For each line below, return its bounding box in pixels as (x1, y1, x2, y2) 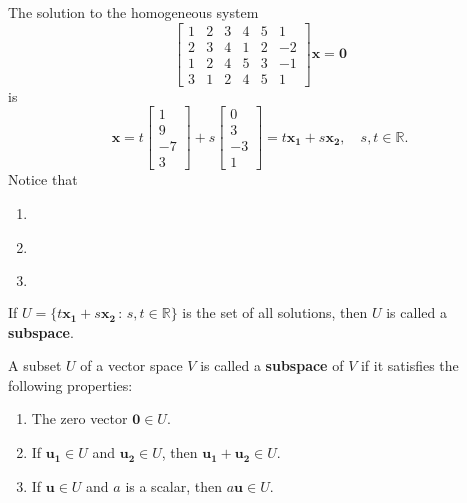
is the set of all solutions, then (182, 302, 368, 323)
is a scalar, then (125, 475, 223, 496)
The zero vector (31, 408, 128, 429)
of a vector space (80, 355, 183, 376)
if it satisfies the (360, 355, 459, 376)
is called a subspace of (200, 355, 344, 376)
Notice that (8, 169, 78, 190)
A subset (8, 355, 62, 376)
